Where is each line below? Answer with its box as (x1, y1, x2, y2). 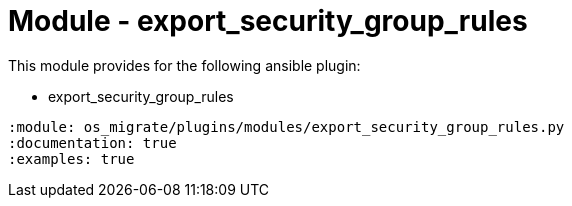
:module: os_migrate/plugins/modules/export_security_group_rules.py (8, 118, 565, 135)
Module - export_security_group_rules (8, 4, 528, 38)
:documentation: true (8, 134, 177, 151)
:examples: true (8, 150, 135, 167)
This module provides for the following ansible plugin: (8, 56, 361, 74)
